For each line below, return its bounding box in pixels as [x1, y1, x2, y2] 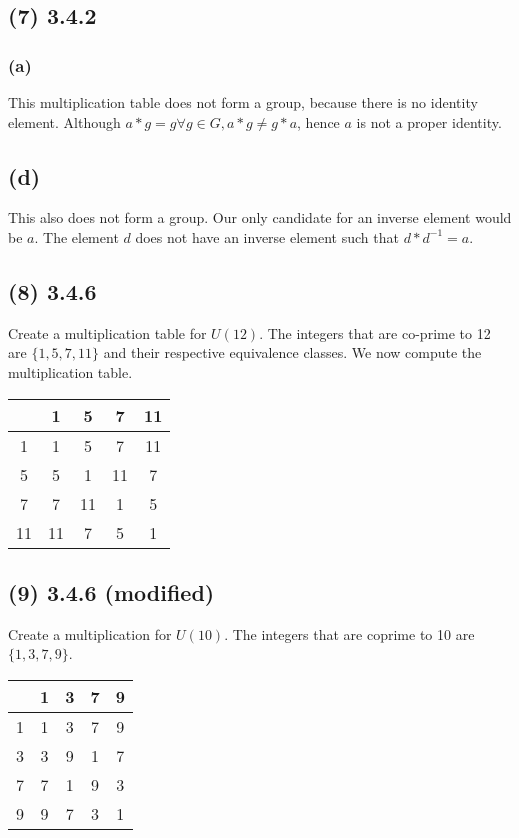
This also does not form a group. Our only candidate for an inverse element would [8, 207, 512, 228]
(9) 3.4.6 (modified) [8, 576, 215, 607]
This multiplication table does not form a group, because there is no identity [8, 92, 478, 112]
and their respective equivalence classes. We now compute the [103, 342, 482, 363]
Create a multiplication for [8, 623, 172, 644]
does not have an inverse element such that [135, 226, 399, 247]
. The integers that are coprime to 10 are [224, 623, 475, 644]
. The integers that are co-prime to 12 [259, 322, 491, 343]
